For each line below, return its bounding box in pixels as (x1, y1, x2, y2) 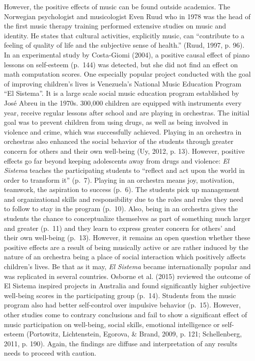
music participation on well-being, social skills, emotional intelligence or (4, 319, 220, 329)
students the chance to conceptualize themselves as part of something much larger (4, 213, 251, 223)
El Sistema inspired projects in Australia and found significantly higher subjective (4, 280, 251, 291)
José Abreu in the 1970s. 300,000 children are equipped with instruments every (4, 97, 242, 108)
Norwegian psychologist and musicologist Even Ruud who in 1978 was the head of (4, 11, 251, 21)
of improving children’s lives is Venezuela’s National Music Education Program (4, 78, 242, 88)
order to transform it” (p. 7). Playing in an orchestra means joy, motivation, (4, 174, 234, 185)
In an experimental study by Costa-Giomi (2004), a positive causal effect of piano (4, 49, 250, 59)
